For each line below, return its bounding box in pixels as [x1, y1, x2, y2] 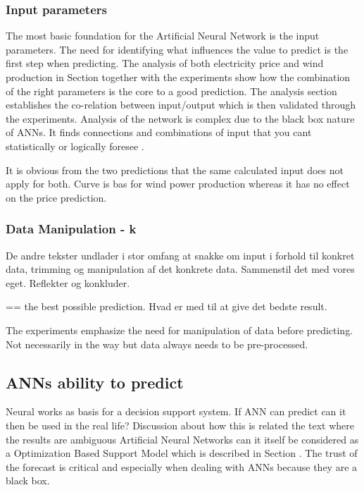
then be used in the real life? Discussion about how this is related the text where [6, 417, 355, 432]
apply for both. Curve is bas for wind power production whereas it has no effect [6, 176, 350, 191]
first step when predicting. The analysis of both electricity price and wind [6, 56, 324, 71]
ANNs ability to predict [6, 371, 184, 393]
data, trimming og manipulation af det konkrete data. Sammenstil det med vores [6, 262, 355, 276]
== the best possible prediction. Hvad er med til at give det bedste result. [6, 299, 327, 314]
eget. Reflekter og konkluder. [6, 275, 130, 290]
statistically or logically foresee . [6, 138, 144, 153]
